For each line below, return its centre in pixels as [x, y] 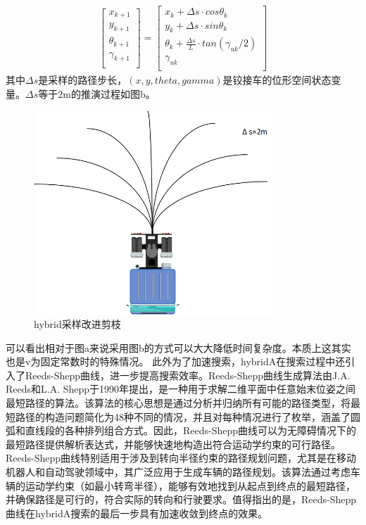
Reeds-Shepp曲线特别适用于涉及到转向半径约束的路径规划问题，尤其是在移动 [181, 458]
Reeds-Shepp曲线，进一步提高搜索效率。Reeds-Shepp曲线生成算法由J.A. [188, 375]
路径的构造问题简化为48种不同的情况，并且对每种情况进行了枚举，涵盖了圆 [188, 416]
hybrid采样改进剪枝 [77, 324]
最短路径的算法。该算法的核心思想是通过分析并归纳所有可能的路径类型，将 [178, 403]
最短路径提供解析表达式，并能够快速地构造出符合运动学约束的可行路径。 [173, 444]
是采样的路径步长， [83, 80]
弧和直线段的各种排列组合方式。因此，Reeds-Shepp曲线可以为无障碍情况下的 [181, 430]
